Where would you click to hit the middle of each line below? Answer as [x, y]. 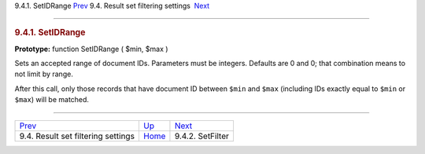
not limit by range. [44, 74]
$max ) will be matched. [52, 100]
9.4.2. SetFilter [202, 136]
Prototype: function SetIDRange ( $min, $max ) [91, 49]
